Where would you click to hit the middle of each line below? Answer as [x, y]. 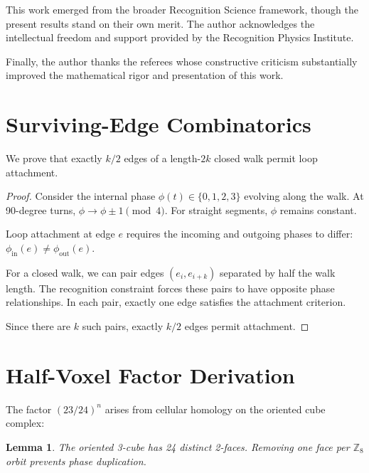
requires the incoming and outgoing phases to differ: [240, 234]
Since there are [38, 326]
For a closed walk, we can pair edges [85, 272]
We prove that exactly [54, 158]
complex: [25, 423]
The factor [29, 409]
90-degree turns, [41, 209]
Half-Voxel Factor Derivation [150, 374]
